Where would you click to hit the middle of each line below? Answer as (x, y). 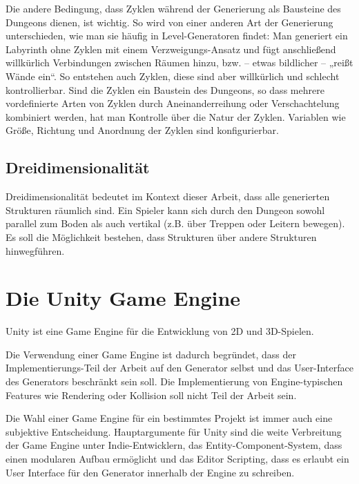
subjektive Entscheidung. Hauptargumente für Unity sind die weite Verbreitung (174, 431)
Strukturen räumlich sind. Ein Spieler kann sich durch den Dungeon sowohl (165, 210)
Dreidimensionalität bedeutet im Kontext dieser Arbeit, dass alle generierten (168, 196)
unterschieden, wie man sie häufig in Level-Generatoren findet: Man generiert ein (177, 36)
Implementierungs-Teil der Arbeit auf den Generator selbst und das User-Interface (179, 368)
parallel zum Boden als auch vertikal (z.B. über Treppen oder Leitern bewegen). (175, 223)
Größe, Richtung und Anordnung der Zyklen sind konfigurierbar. (142, 130)
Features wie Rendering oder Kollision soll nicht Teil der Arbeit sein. (151, 395)
